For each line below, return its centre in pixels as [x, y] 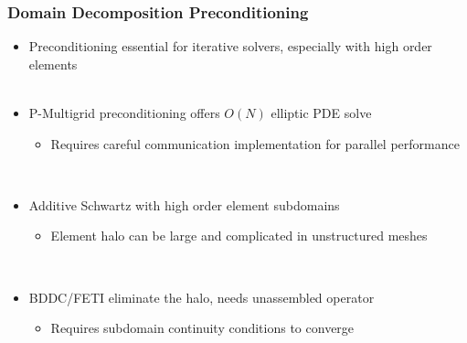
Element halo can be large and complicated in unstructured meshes [239, 236]
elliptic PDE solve [321, 113]
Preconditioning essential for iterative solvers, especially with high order [230, 46]
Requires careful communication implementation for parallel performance [255, 143]
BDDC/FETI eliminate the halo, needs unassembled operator [202, 297]
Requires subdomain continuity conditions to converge [202, 328]
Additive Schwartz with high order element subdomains [184, 204]
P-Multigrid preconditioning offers [124, 113]
